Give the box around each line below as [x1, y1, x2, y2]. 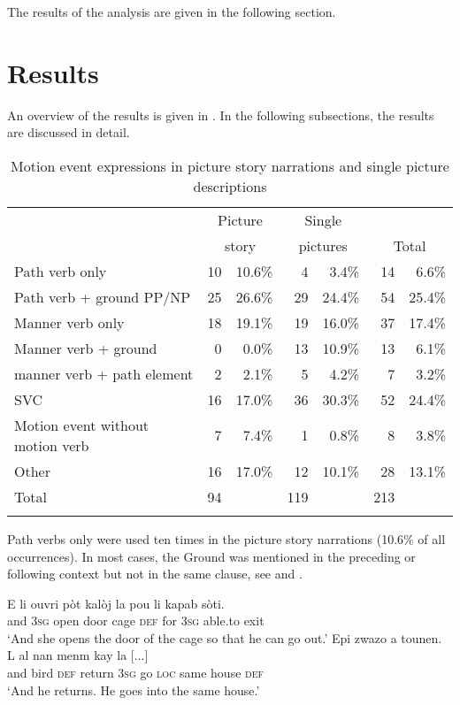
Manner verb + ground [14, 337, 157, 358]
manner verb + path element [14, 363, 194, 384]
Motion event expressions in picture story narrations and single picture [11, 155, 449, 176]
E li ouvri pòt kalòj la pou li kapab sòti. [7, 594, 225, 612]
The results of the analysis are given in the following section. [7, 3, 336, 20]
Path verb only [14, 260, 107, 281]
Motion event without [14, 414, 149, 435]
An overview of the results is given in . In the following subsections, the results [7, 105, 434, 124]
